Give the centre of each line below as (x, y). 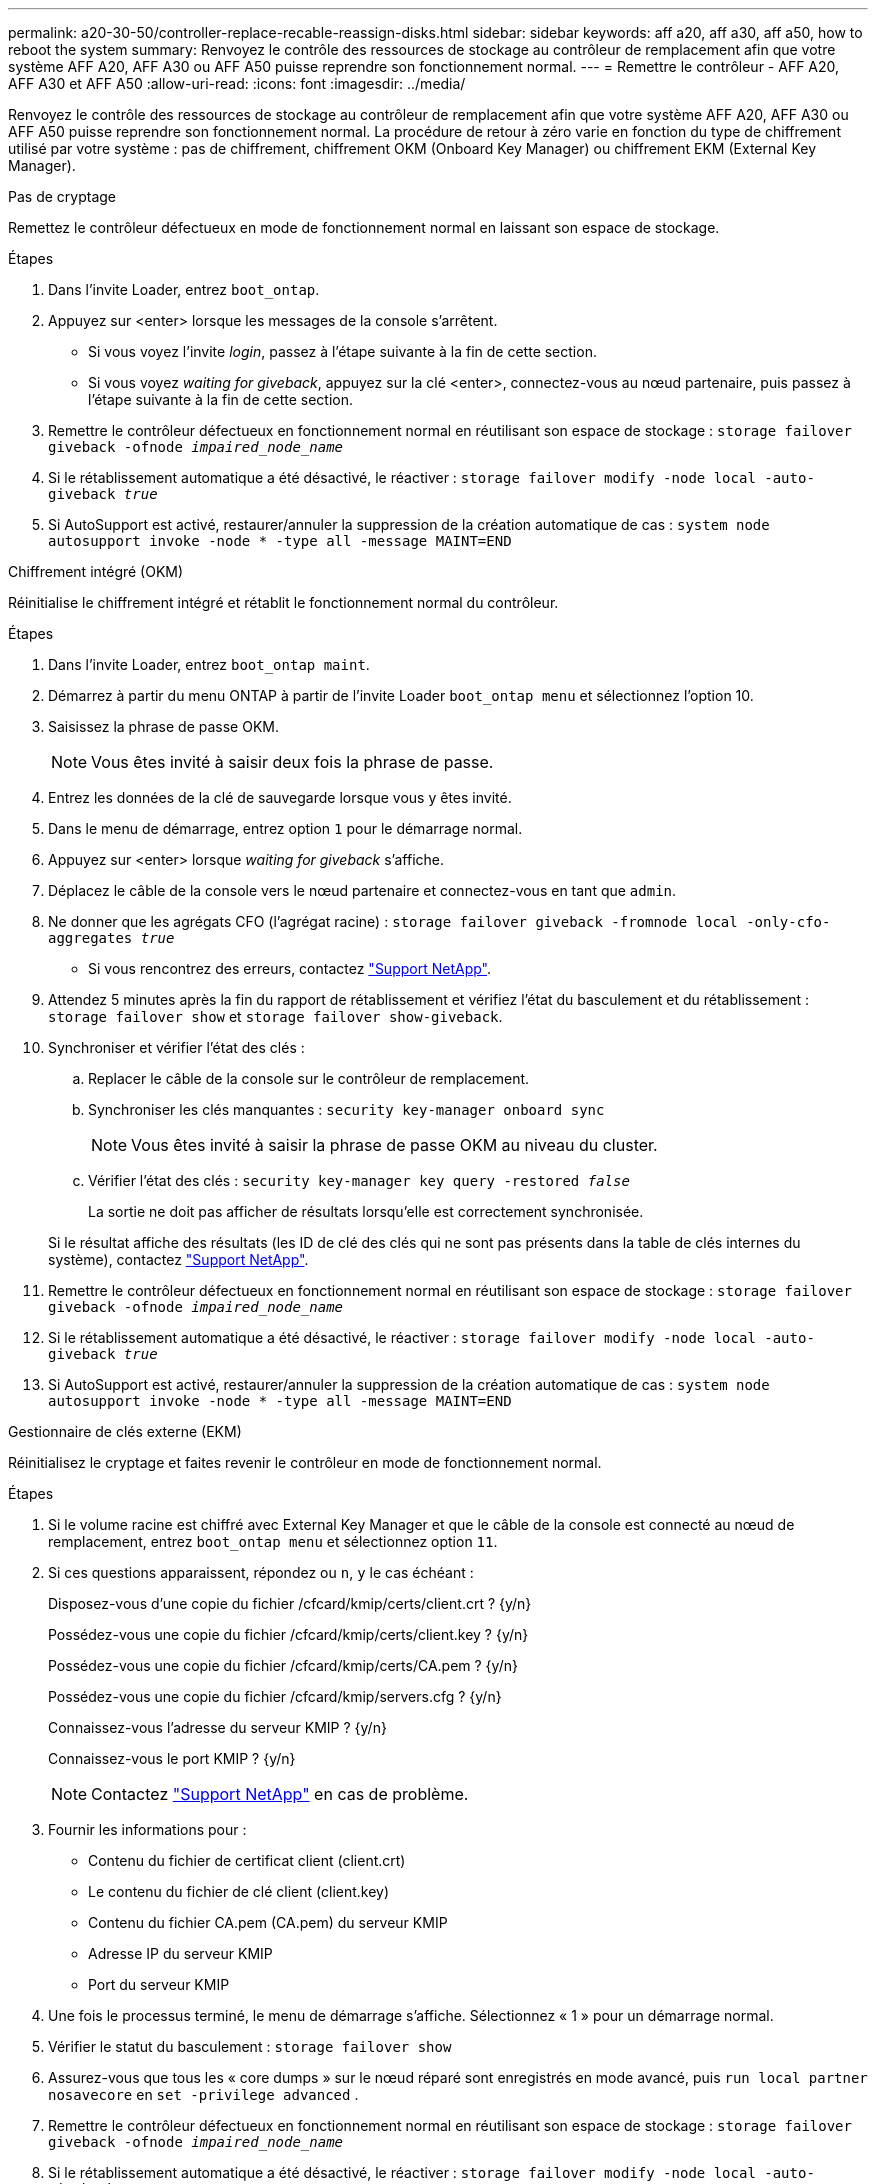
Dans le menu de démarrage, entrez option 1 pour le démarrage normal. (285, 828)
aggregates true (111, 938)
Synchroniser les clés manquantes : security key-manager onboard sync (346, 1109)
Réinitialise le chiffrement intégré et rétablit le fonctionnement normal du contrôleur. (283, 602)
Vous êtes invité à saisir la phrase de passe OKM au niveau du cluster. (394, 1145)
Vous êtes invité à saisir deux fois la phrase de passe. (292, 762)
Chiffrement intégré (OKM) (96, 571)
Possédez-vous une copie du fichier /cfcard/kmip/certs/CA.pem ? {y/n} (283, 1665)
